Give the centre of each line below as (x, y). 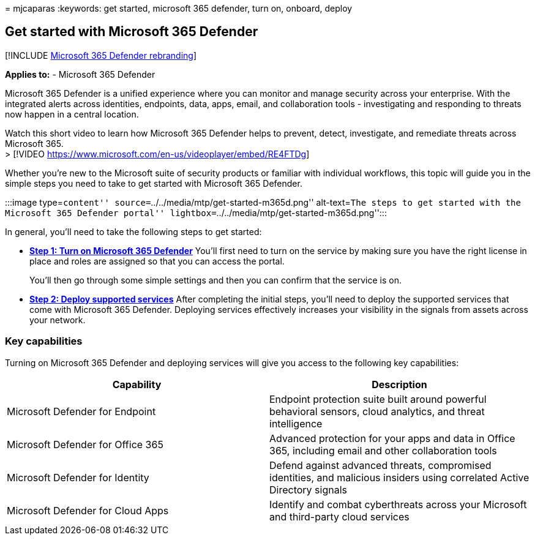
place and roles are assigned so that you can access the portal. (157, 261)
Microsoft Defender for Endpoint (81, 411)
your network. (58, 320)
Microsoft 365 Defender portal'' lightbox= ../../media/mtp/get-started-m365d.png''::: (196, 212)
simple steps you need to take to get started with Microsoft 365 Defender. (154, 183)
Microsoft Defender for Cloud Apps (88, 510)
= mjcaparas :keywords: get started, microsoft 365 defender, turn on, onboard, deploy (179, 8)
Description (399, 384)
